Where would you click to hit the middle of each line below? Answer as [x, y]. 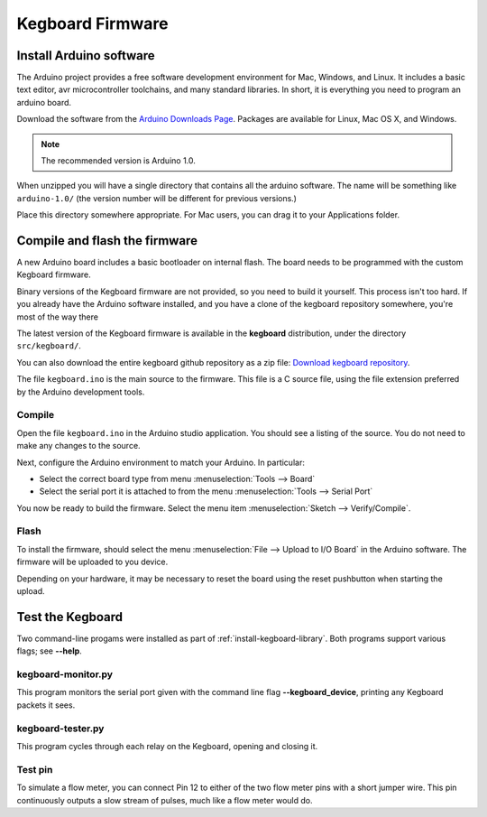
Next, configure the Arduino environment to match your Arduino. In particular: [161, 462]
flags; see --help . [50, 651]
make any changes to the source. [78, 446]
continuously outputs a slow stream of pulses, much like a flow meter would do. [165, 800]
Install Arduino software [86, 56]
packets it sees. [46, 705]
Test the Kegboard [70, 617]
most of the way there [58, 317]
